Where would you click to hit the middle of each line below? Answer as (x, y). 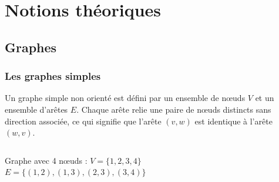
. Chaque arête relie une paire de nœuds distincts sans (174, 109)
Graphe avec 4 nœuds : (46, 160)
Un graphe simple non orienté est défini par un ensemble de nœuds (125, 98)
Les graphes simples (53, 76)
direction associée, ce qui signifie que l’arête (83, 121)
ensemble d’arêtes (36, 109)
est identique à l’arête (233, 121)
